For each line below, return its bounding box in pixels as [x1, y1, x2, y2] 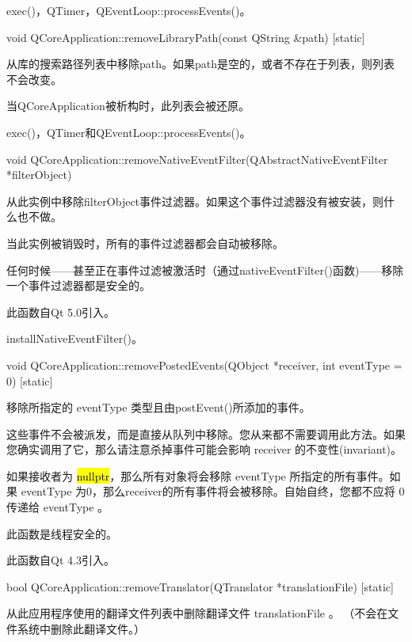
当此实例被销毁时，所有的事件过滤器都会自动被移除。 [6, 234, 284, 251]
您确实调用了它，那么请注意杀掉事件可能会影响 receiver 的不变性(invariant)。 [6, 441, 402, 458]
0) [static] [6, 372, 53, 389]
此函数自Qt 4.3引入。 [6, 552, 115, 568]
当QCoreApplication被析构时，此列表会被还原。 [6, 97, 250, 114]
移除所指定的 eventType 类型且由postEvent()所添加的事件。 [6, 399, 311, 416]
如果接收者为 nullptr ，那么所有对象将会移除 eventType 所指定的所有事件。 [6, 467, 390, 484]
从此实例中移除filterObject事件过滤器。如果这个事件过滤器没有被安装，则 [6, 192, 384, 209]
